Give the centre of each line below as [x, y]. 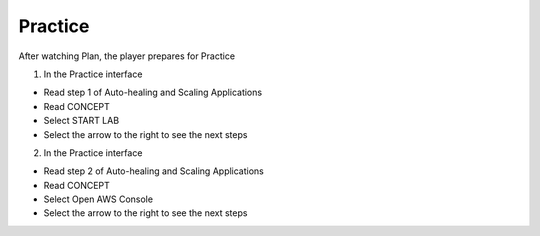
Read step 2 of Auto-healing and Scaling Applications [154, 171]
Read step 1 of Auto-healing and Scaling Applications [153, 92]
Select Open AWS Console [98, 199]
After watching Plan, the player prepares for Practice [126, 56]
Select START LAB [81, 121]
